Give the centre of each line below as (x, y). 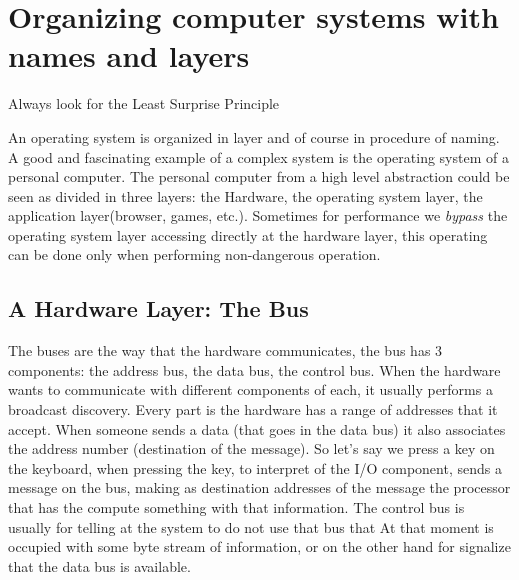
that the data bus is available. (99, 565)
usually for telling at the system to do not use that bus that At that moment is (251, 526)
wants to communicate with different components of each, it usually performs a (250, 389)
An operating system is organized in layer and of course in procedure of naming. (254, 136)
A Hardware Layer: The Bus (158, 308)
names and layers (129, 55)
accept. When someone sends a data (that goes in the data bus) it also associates (257, 428)
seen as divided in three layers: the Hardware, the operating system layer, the (245, 195)
